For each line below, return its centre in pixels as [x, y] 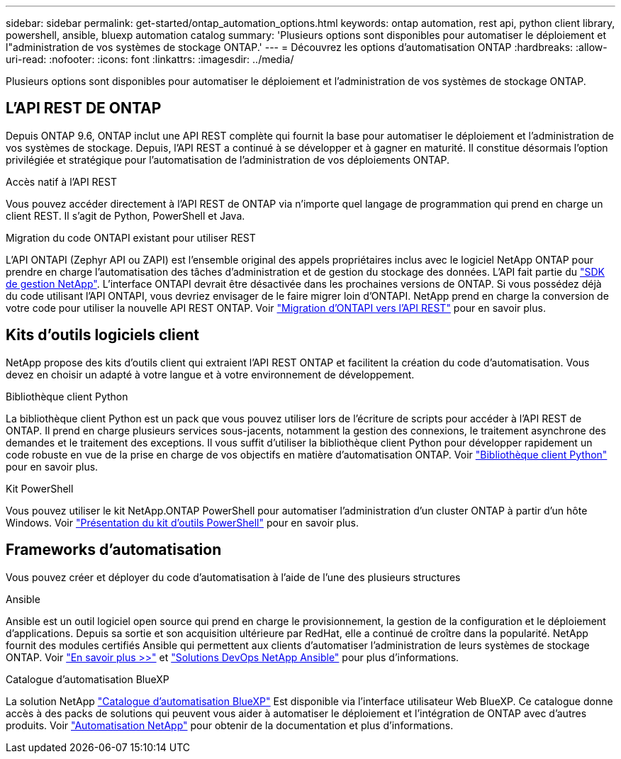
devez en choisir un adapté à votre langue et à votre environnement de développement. [210, 374]
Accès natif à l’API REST [61, 181]
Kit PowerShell [40, 488]
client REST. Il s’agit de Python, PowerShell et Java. [125, 215]
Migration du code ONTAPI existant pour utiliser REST [131, 237]
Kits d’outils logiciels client [102, 335]
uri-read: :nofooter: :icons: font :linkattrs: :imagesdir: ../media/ [150, 59]
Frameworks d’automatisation [114, 550]
